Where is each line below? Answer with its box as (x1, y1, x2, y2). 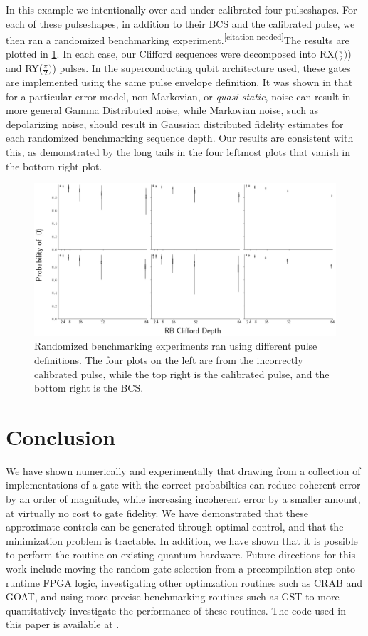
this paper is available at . (6, 617, 120, 632)
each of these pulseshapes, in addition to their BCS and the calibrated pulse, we (6, 16, 355, 31)
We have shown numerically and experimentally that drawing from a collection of (6, 463, 361, 478)
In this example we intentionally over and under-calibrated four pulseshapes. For (6, 2, 357, 16)
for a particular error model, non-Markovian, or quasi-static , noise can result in (6, 88, 351, 103)
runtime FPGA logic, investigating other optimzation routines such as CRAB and (6, 575, 363, 590)
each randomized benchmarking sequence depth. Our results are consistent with (6, 130, 354, 145)
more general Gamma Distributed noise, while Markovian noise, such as (6, 103, 319, 118)
